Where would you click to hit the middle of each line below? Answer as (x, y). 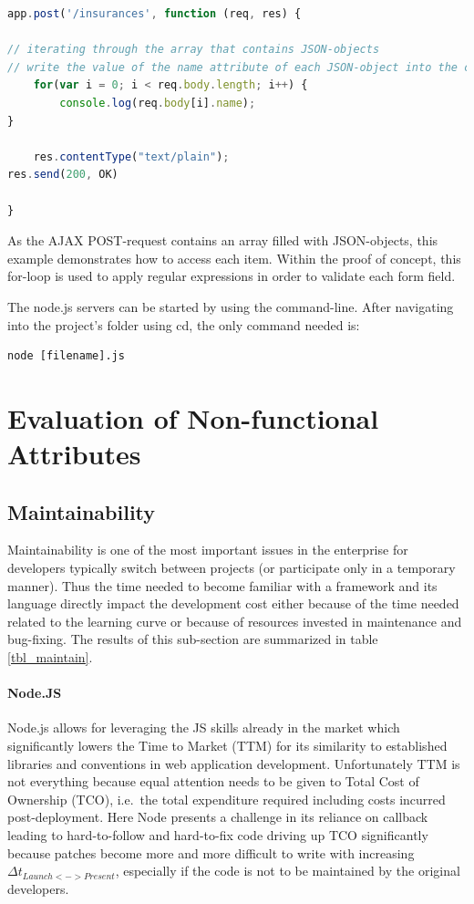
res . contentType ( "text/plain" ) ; (131, 156)
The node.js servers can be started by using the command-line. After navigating (231, 306)
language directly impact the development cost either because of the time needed (233, 603)
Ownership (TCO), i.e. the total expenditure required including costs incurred (227, 799)
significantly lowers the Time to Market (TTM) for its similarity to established (227, 745)
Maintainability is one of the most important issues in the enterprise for (208, 550)
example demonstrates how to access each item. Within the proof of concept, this (234, 258)
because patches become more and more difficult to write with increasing (211, 852)
